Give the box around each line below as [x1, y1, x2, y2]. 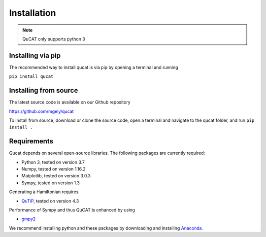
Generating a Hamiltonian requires [9, 189, 79, 195]
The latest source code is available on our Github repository [9, 99, 131, 105]
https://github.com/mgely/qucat [9, 108, 74, 114]
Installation [9, 7, 56, 18]
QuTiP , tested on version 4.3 [21, 198, 79, 204]
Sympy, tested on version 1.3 [21, 180, 80, 186]
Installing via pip [9, 51, 61, 60]
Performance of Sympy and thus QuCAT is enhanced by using [9, 207, 135, 213]
